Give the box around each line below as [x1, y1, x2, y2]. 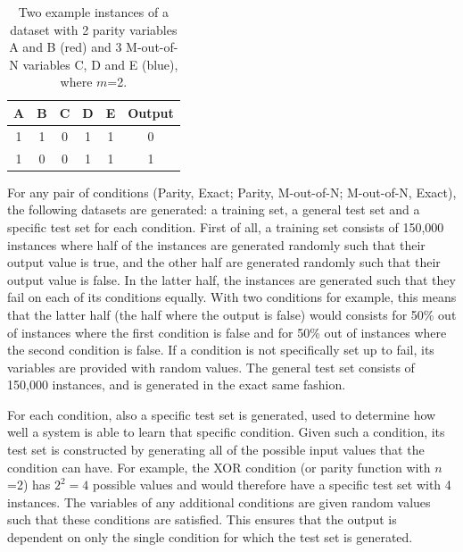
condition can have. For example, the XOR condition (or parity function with [7, 457, 431, 476]
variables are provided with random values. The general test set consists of [7, 357, 415, 376]
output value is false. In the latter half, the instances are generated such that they [7, 270, 456, 289]
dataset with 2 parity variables [10, 20, 178, 38]
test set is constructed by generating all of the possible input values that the [7, 440, 425, 459]
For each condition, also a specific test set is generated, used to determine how [7, 405, 436, 423]
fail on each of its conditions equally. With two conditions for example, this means [7, 288, 457, 306]
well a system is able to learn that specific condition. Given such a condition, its [7, 422, 445, 441]
